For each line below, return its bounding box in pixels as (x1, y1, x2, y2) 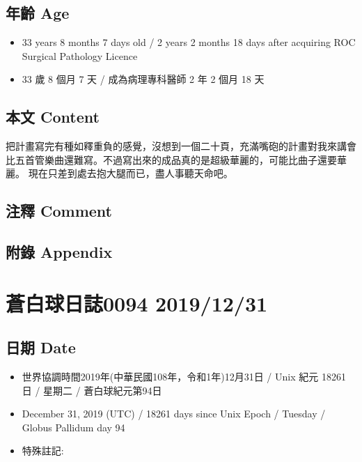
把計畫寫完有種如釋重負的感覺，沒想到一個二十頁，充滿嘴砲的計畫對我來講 (6, 139, 347, 153)
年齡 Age (6, 2, 70, 24)
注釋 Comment (6, 200, 113, 222)
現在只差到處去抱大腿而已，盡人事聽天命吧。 (28, 166, 233, 180)
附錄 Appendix (6, 241, 113, 263)
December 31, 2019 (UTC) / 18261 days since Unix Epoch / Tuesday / (22, 406, 326, 421)
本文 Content (6, 106, 100, 128)
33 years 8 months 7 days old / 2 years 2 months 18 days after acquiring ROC (22, 35, 356, 49)
